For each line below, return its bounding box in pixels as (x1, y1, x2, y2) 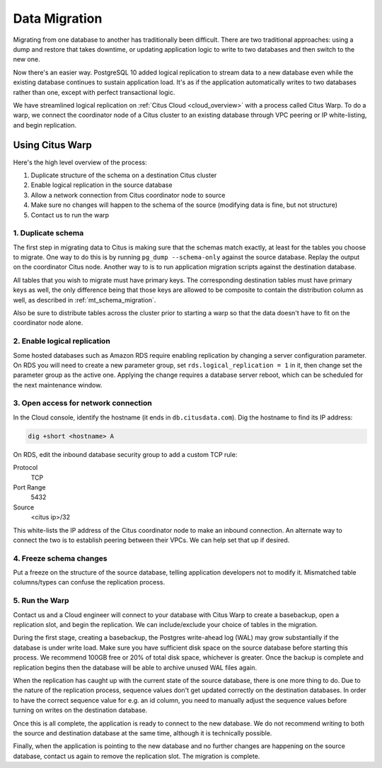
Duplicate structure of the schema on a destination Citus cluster (30, 171, 217, 179)
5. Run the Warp (13, 596, 70, 606)
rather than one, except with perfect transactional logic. (13, 88, 175, 96)
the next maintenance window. (13, 380, 103, 389)
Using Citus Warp (13, 139, 92, 152)
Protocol (13, 463, 38, 472)
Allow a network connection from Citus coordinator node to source (30, 191, 226, 199)
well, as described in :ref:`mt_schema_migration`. (13, 295, 156, 304)
